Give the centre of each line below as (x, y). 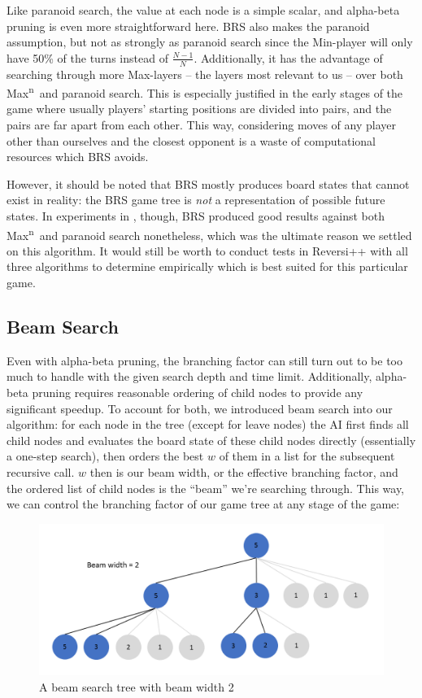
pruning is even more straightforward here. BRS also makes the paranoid (188, 26)
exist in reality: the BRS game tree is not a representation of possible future (196, 200)
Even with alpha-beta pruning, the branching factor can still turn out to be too (205, 360)
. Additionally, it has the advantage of (288, 57)
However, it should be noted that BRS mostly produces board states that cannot (208, 183)
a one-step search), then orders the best (105, 456)
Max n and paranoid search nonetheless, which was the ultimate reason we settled (209, 233)
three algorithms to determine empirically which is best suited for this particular (207, 266)
